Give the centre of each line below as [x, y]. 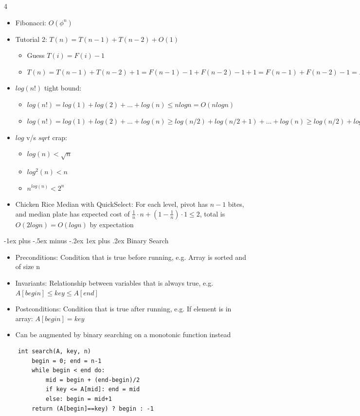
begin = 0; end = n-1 [67, 361]
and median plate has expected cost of [72, 213]
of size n [28, 266]
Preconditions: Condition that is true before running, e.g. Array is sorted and [131, 257]
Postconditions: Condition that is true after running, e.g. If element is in [123, 309]
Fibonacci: [31, 22]
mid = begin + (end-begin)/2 [93, 380]
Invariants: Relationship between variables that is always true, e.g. [114, 283]
